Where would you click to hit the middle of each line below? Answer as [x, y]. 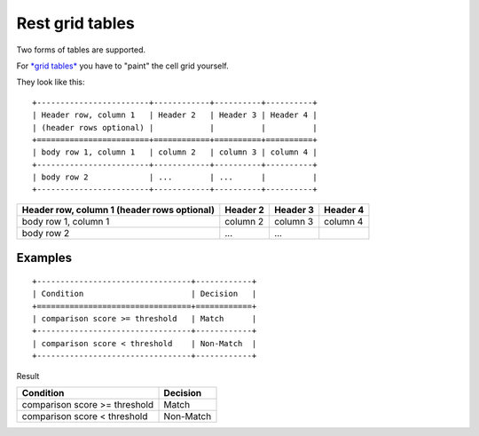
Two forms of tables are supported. [81, 50]
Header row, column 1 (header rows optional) [118, 210]
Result [28, 376]
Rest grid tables [75, 23]
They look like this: [51, 82]
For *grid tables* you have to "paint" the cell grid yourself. [123, 66]
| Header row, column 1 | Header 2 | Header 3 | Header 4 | [175, 115]
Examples [44, 258]
